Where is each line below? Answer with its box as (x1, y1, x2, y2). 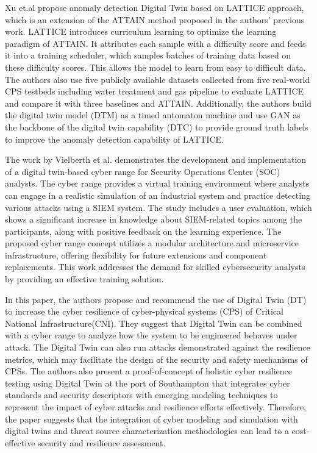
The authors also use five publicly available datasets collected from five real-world (5, 73, 310, 85)
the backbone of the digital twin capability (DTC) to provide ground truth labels (5, 120, 308, 133)
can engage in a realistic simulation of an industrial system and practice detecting (5, 188, 310, 201)
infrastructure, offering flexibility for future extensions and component (5, 248, 267, 261)
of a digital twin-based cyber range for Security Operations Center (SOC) (5, 165, 280, 177)
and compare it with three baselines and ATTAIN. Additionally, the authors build (5, 96, 312, 109)
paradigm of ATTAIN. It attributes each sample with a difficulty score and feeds (5, 37, 306, 49)
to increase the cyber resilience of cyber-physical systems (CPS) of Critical (5, 305, 283, 318)
